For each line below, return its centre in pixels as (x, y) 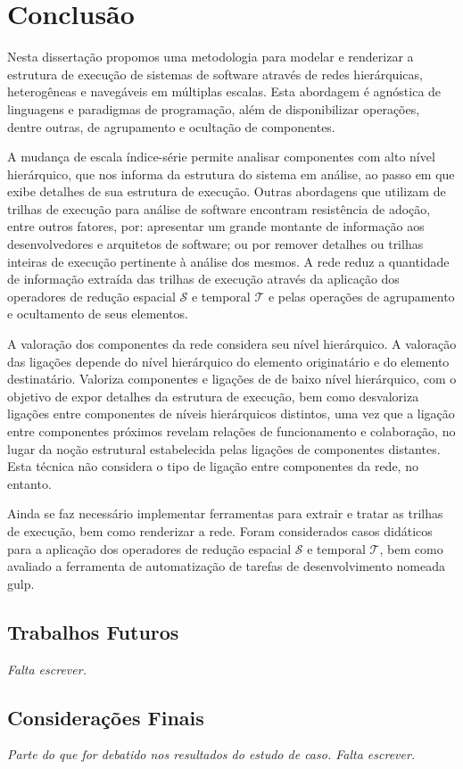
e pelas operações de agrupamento (361, 296)
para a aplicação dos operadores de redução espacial (149, 548)
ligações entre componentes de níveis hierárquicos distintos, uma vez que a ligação (231, 413)
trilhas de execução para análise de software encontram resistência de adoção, (219, 208)
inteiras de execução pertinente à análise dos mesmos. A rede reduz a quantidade (228, 261)
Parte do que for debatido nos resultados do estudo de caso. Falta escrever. (211, 754)
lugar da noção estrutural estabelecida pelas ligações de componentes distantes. (224, 448)
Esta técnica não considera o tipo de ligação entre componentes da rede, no (213, 466)
